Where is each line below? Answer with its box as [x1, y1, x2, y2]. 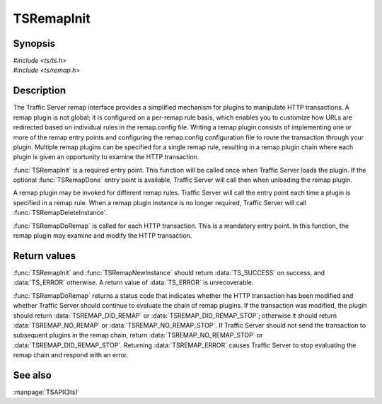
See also [13, 369, 52, 381]
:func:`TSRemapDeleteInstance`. [13, 209, 108, 217]
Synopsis [13, 37, 56, 50]
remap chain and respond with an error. [13, 351, 129, 359]
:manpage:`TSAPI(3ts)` [13, 388, 80, 396]
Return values [13, 250, 76, 262]
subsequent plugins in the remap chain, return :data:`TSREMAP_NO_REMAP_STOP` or [13, 331, 263, 340]
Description [13, 85, 66, 97]
